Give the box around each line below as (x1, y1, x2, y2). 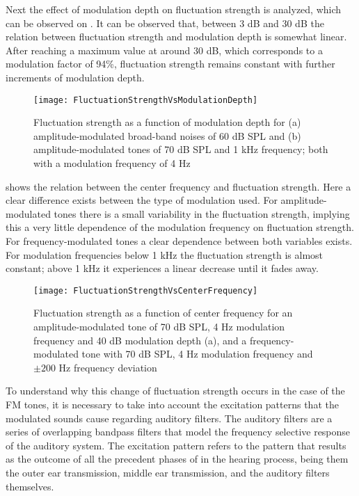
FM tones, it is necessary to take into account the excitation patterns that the (6, 397, 339, 411)
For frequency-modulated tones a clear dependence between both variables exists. (6, 233, 353, 248)
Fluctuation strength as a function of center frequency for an (33, 305, 293, 320)
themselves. (6, 479, 54, 493)
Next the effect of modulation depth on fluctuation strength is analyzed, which (6, 2, 342, 16)
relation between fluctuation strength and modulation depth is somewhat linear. (6, 29, 347, 44)
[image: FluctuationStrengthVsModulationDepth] (33, 95, 258, 105)
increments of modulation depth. (6, 70, 145, 84)
